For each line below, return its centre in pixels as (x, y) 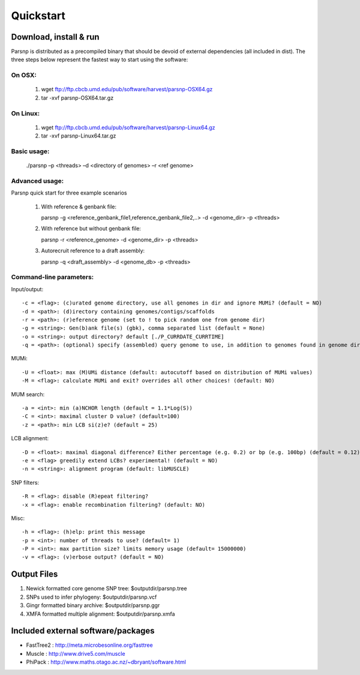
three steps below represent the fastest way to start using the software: (100, 59)
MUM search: (28, 394)
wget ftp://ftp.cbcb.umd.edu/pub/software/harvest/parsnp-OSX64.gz (127, 89)
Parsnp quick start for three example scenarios (69, 193)
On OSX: (24, 75)
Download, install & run (55, 37)
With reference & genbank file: (79, 207)
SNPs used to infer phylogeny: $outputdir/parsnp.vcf (91, 597)
